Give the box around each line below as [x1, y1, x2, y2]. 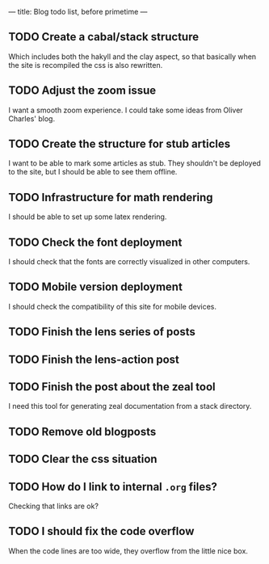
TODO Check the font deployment [8, 235, 183, 249]
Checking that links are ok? [8, 501, 99, 511]
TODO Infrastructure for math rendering [8, 190, 213, 204]
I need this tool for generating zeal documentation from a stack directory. [8, 402, 252, 411]
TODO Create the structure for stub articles [8, 137, 231, 151]
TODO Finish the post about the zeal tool [8, 380, 216, 394]
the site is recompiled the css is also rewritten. [8, 60, 163, 69]
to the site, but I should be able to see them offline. [8, 167, 178, 177]
